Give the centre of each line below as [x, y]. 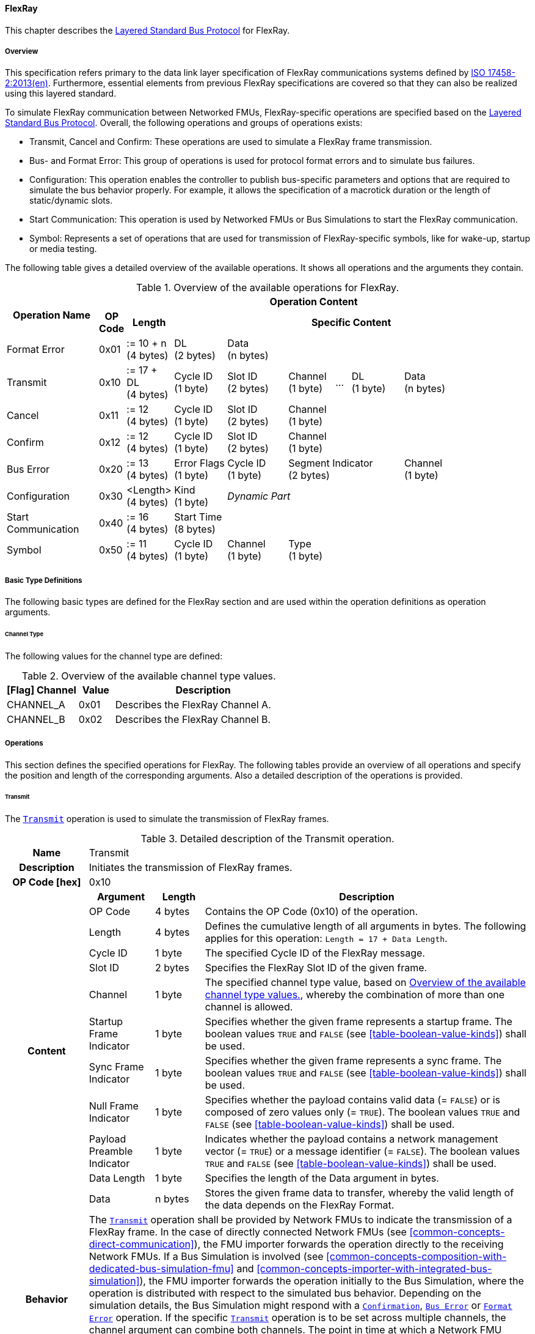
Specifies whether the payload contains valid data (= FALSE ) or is [352, 1100]
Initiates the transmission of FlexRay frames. [191, 868]
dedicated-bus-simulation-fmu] [161, 1269]
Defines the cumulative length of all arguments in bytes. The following [366, 926]
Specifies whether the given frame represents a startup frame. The [358, 1022]
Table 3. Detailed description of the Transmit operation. [267, 839]
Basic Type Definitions [44, 580]
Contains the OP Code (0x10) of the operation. [311, 912]
